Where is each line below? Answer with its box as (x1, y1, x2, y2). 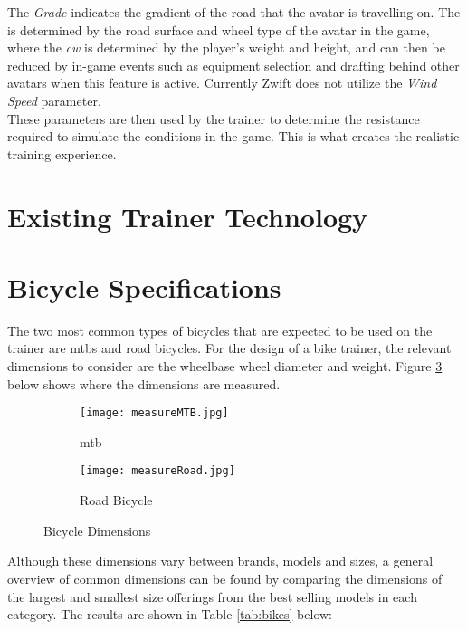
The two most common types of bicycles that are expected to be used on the (7, 320, 433, 339)
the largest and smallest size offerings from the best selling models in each (7, 587, 417, 606)
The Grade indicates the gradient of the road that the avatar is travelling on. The (7, 3, 461, 21)
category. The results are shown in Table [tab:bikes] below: (7, 605, 333, 624)
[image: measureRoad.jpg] (80, 464, 235, 478)
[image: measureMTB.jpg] (80, 406, 229, 420)
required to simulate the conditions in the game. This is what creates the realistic (7, 127, 460, 146)
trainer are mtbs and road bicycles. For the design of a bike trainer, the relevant (7, 339, 452, 358)
